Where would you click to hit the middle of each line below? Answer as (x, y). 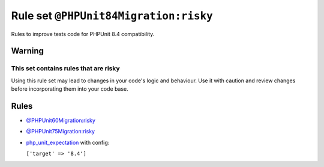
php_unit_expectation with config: (68, 142)
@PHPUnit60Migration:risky (61, 120)
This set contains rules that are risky (65, 68)
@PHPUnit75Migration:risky (61, 132)
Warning (28, 51)
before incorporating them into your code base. (70, 89)
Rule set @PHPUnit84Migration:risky (112, 16)
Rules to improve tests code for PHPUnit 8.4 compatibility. (83, 34)
